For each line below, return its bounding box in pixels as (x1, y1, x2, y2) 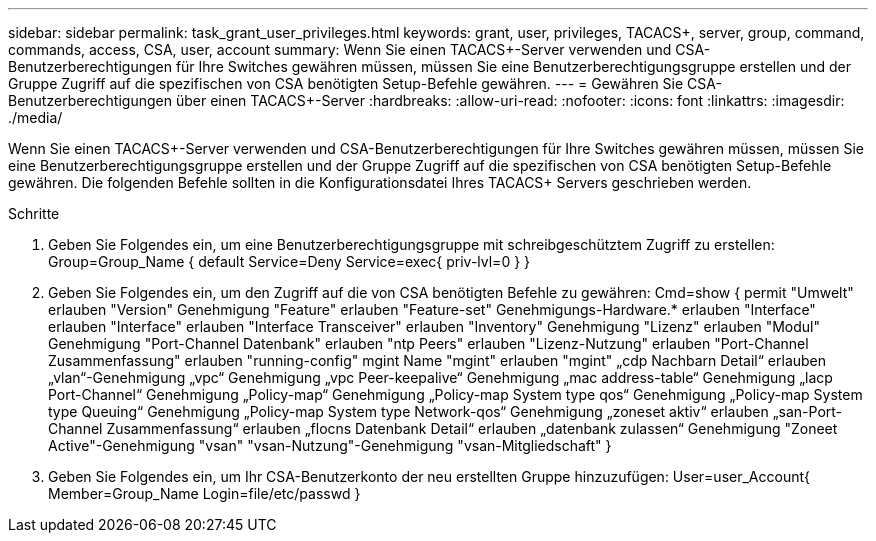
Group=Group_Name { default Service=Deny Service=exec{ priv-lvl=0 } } (48, 253, 531, 270)
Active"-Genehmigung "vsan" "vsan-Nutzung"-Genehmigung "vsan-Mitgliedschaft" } (48, 437, 612, 454)
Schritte (8, 205, 60, 222)
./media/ (8, 109, 63, 126)
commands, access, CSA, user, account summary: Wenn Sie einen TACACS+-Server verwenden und (8, 41, 672, 58)
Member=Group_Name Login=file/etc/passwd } (48, 485, 361, 502)
